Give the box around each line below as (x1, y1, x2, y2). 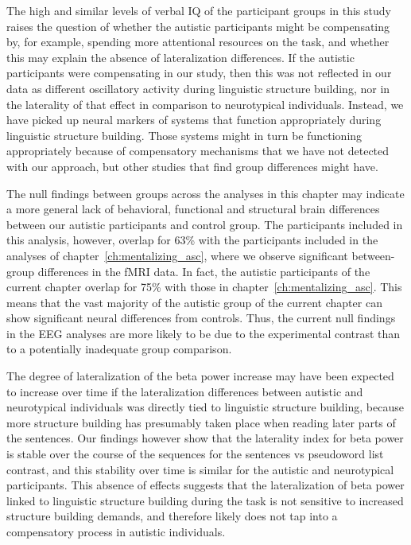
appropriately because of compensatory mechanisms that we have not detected (6, 142, 390, 159)
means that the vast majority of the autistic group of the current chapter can (6, 294, 382, 310)
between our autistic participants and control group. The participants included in (6, 216, 403, 232)
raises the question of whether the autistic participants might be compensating (6, 18, 390, 34)
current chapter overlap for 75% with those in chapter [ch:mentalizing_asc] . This (6, 278, 402, 295)
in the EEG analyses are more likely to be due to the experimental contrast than (6, 325, 401, 341)
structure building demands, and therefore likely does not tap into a (6, 508, 338, 524)
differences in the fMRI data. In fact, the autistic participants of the (37, 263, 370, 279)
